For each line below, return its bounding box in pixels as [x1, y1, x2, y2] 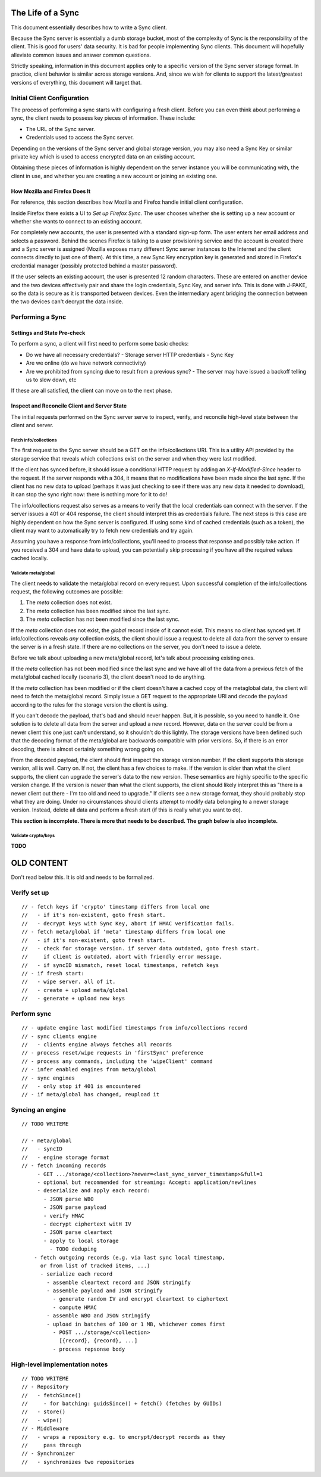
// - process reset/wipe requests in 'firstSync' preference [21, 1049, 203, 1056]
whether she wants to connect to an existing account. [11, 217, 143, 225]
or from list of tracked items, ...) [40, 1262, 150, 1269]
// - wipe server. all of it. [21, 978, 116, 985]
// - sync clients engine [21, 1033, 97, 1040]
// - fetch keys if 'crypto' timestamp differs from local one [21, 903, 210, 910]
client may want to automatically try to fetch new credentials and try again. [11, 527, 194, 534]
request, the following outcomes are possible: [11, 587, 123, 595]
